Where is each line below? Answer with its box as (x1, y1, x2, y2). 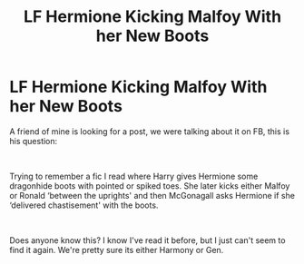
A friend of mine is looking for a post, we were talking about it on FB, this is (9, 125, 290, 137)
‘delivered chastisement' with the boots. (9, 200, 159, 210)
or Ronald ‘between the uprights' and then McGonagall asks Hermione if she (9, 190, 295, 200)
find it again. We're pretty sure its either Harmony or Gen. (9, 244, 224, 255)
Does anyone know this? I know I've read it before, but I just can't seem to (9, 234, 286, 246)
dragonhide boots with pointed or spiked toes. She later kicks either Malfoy (9, 180, 290, 191)
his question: (9, 135, 58, 146)
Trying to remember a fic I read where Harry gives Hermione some (9, 171, 259, 181)
